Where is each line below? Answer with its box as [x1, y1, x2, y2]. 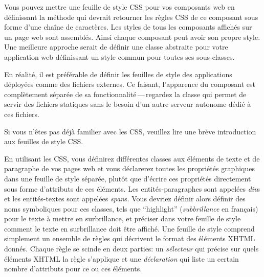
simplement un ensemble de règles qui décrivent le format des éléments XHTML [4, 233, 255, 244]
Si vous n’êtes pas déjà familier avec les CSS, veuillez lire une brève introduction [4, 126, 256, 136]
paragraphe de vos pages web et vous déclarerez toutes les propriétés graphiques [4, 163, 255, 174]
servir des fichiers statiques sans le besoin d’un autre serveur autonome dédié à [4, 99, 251, 109]
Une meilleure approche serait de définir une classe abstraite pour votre [4, 41, 228, 52]
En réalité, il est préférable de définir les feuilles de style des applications [4, 68, 232, 79]
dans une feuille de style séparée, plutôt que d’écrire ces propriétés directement [4, 173, 251, 183]
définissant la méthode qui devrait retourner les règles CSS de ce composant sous [4, 11, 258, 22]
